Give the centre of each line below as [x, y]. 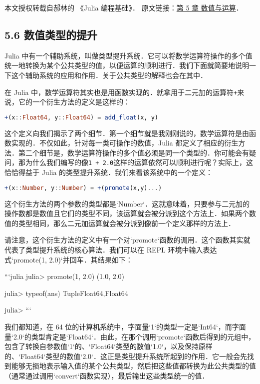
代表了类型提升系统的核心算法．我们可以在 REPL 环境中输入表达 [111, 249]
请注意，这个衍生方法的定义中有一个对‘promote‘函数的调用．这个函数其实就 [128, 240]
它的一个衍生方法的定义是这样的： [74, 102]
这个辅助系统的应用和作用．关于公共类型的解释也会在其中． [109, 75]
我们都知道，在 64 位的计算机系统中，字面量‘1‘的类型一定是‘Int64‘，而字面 [125, 326]
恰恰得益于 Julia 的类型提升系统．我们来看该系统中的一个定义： [109, 172]
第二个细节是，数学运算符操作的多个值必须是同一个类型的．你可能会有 [133, 152]
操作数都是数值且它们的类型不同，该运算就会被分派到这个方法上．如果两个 [127, 213]
